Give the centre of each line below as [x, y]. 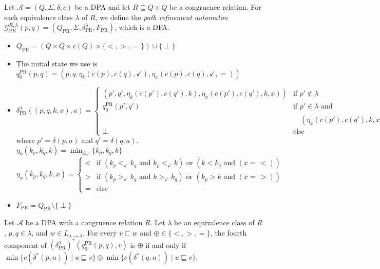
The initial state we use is [57, 63]
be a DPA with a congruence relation [84, 222]
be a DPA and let [102, 7]
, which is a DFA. [142, 27]
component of [25, 245]
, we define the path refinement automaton [161, 17]
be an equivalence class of [214, 222]
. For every [100, 233]
